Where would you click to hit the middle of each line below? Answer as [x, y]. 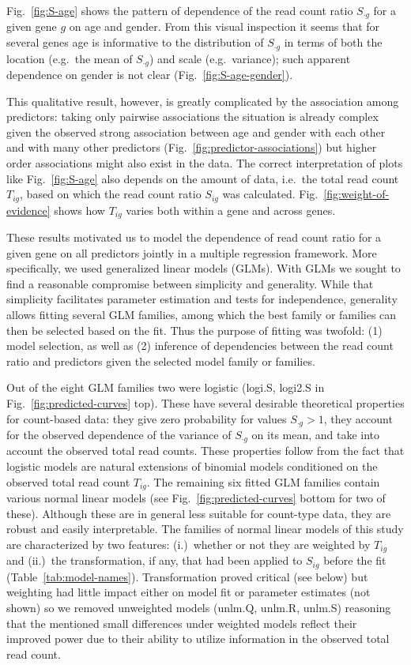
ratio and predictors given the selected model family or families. [161, 361]
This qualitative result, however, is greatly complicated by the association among [203, 101]
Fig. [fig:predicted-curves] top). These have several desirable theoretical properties [205, 402]
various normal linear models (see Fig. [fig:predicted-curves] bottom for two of [196, 498]
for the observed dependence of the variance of [119, 434]
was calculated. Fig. [270, 194]
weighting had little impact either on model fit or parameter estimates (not [189, 592]
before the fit [355, 560]
